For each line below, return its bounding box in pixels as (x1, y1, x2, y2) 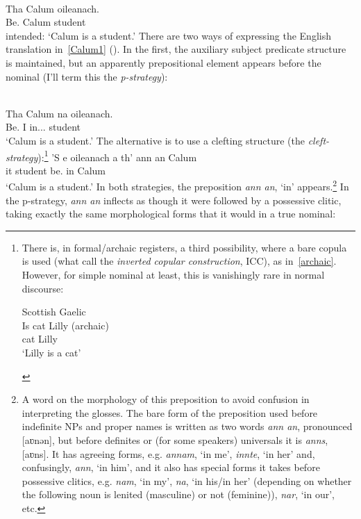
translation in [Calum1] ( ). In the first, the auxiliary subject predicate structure (6, 42, 346, 56)
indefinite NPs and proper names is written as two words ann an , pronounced (22, 419, 353, 434)
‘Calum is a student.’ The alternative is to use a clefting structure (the (6, 133, 305, 147)
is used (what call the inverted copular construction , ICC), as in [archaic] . (22, 254, 337, 268)
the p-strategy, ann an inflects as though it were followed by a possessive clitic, (6, 192, 342, 207)
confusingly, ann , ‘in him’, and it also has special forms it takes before (22, 460, 320, 475)
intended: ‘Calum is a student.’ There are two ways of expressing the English (6, 28, 331, 42)
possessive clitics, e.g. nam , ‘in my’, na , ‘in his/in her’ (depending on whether (22, 473, 352, 488)
